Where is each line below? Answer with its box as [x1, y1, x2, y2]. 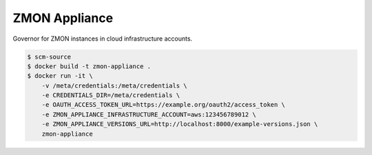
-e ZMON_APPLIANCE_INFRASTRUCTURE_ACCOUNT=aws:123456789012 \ [41, 110, 256, 118]
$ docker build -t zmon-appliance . [27, 62, 152, 70]
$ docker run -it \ [27, 72, 93, 80]
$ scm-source [27, 52, 72, 61]
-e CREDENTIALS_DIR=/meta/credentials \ [41, 92, 180, 99]
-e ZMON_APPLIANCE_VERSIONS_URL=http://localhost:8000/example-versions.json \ [41, 121, 318, 128]
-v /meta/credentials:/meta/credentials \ [41, 81, 187, 90]
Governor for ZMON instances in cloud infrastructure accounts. [12, 34, 193, 43]
